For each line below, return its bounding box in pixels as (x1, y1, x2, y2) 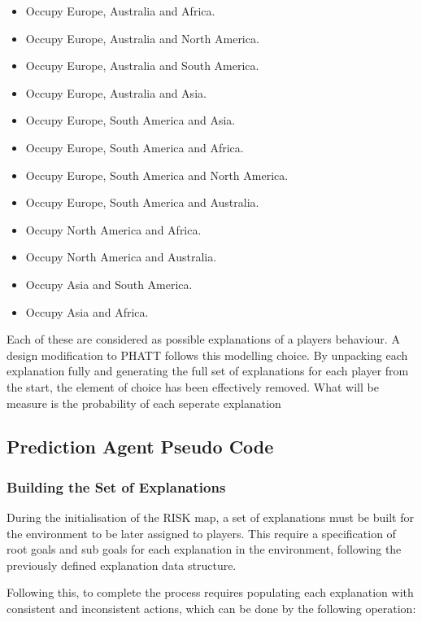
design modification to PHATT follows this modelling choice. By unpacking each (7, 346, 408, 363)
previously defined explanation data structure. (7, 556, 237, 573)
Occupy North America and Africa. (25, 221, 202, 238)
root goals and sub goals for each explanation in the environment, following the (7, 541, 402, 558)
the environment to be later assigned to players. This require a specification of (7, 524, 396, 541)
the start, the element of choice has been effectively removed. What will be (7, 378, 379, 395)
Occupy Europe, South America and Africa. (25, 138, 244, 155)
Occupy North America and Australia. (25, 248, 217, 265)
